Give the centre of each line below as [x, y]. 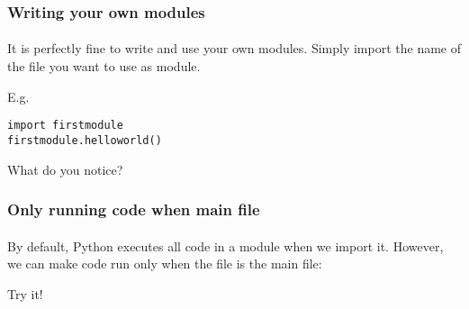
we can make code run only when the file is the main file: [165, 264]
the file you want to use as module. [104, 66]
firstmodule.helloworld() [85, 140]
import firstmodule [65, 126]
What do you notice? [65, 169]
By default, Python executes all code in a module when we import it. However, [225, 245]
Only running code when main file [134, 209]
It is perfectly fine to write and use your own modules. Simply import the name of [234, 48]
